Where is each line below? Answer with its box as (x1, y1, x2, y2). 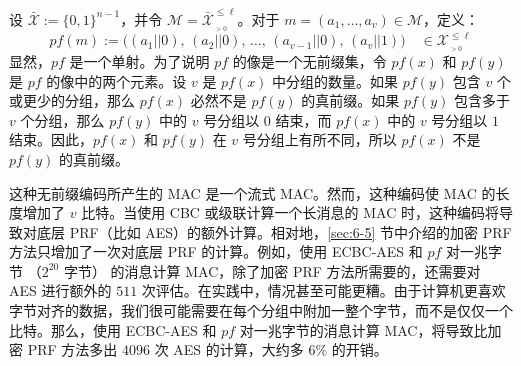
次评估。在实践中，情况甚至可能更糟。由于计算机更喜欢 (141, 280, 506, 301)
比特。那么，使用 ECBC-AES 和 (9, 319, 217, 340)
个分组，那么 (20, 109, 105, 130)
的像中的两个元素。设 (46, 70, 187, 91)
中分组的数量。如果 (272, 70, 399, 91)
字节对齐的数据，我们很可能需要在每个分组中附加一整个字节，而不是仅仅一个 (9, 300, 513, 321)
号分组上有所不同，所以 (242, 129, 397, 150)
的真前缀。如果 (301, 90, 400, 111)
